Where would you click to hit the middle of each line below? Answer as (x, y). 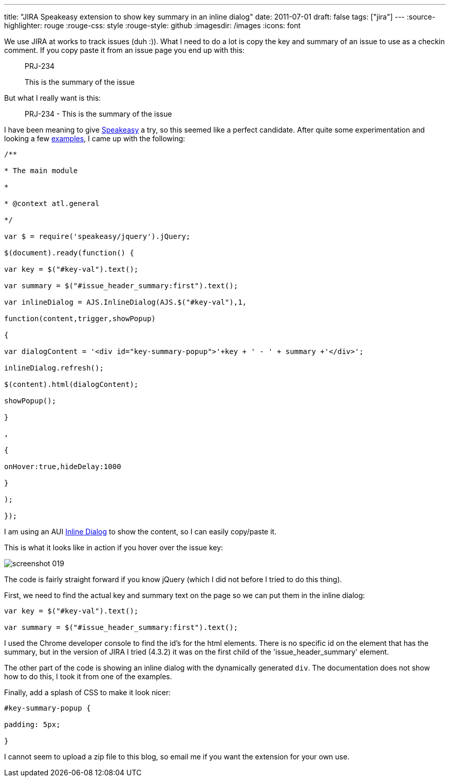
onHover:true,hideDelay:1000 (63, 467)
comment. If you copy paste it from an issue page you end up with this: (124, 50)
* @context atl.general (52, 203)
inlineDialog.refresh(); (54, 368)
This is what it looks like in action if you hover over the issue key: (114, 547)
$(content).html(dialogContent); (71, 384)
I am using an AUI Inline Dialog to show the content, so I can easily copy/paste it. (140, 532)
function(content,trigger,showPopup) (80, 319)
